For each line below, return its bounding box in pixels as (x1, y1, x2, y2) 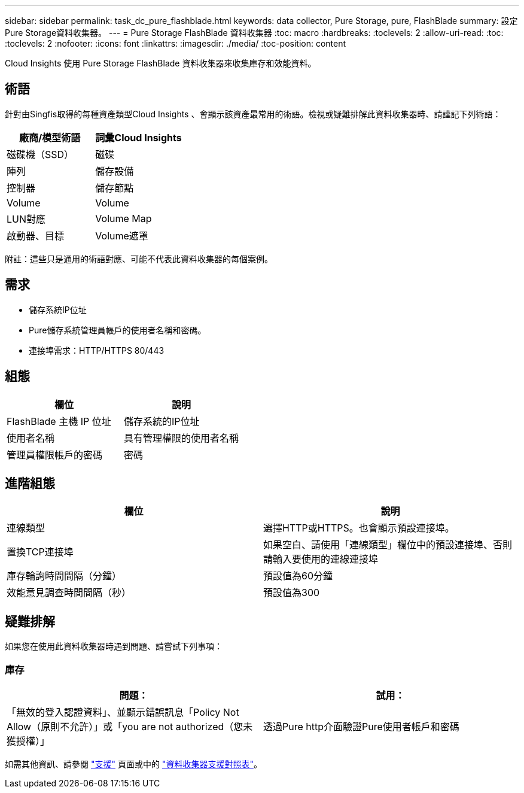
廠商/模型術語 (19, 131, 81, 144)
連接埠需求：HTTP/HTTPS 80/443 (29, 345, 164, 356)
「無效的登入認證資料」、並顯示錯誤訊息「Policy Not (7, 706, 239, 718)
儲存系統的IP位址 (124, 415, 200, 427)
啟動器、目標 (7, 229, 65, 242)
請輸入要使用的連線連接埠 (263, 553, 379, 566)
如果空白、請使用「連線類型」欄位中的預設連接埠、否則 (263, 539, 513, 551)
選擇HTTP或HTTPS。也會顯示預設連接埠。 (263, 522, 455, 534)
